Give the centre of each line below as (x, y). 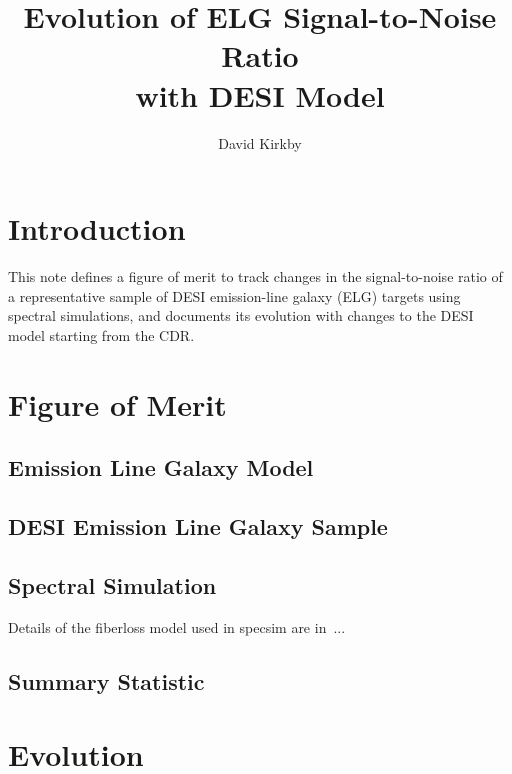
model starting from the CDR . (101, 334)
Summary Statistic (106, 680)
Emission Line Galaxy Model (161, 467)
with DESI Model (260, 94)
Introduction (97, 228)
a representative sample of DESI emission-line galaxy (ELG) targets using (234, 295)
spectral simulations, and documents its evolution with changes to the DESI (241, 315)
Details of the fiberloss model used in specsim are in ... (177, 626)
